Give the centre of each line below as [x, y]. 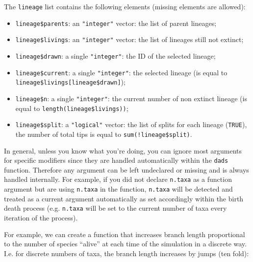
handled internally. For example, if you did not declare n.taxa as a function [118, 179]
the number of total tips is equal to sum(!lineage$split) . [104, 134]
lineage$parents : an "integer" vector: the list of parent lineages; [116, 23]
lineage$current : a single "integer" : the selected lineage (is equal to [121, 72]
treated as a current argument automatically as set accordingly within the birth [124, 198]
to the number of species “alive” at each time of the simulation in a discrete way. [125, 244]
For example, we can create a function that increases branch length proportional [125, 234]
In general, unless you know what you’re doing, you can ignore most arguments [123, 150]
